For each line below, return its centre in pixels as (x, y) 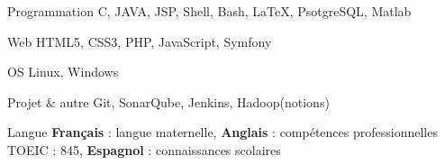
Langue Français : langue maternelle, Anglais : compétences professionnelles (222, 132)
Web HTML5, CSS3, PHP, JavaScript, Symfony (140, 41)
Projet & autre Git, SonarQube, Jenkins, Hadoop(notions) (168, 101)
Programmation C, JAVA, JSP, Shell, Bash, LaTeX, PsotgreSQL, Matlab (209, 11)
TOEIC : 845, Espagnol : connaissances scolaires (144, 149)
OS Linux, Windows (63, 72)
